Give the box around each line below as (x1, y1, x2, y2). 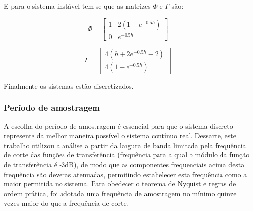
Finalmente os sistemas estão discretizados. (4, 80, 134, 90)
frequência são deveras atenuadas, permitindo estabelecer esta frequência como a (4, 169, 247, 179)
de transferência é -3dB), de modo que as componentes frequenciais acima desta (4, 159, 245, 169)
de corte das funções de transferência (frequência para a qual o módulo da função (4, 150, 250, 160)
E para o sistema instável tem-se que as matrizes (4, 1, 151, 11)
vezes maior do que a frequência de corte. (4, 198, 128, 208)
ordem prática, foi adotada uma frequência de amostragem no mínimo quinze (4, 188, 237, 198)
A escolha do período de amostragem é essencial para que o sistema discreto (4, 121, 233, 131)
